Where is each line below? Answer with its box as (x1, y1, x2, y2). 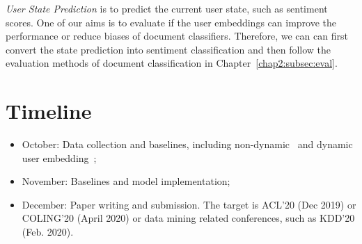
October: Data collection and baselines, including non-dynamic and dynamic (22, 137, 353, 152)
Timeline (6, 97, 92, 125)
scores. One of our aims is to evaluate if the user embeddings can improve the (6, 15, 337, 29)
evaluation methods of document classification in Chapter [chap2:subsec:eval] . (6, 56, 338, 70)
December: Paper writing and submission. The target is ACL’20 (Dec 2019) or (22, 197, 356, 211)
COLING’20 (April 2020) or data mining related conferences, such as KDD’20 (22, 211, 355, 225)
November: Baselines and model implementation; (22, 174, 230, 188)
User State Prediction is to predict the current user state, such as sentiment (6, 1, 328, 15)
